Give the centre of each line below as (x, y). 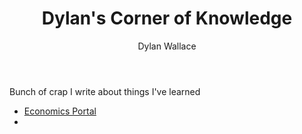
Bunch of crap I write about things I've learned (105, 91)
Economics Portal (60, 111)
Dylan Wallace (167, 46)
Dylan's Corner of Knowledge (167, 18)
